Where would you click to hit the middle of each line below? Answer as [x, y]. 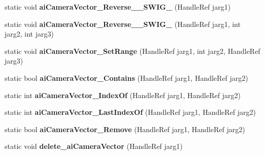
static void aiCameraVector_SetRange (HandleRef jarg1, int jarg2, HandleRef [132, 51]
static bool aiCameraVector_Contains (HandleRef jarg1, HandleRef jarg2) [126, 77]
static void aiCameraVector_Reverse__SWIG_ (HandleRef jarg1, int [123, 24]
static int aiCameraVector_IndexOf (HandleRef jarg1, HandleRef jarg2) [123, 95]
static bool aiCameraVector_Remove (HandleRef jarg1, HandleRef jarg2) [125, 129]
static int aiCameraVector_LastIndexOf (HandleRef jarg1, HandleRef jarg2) [130, 112]
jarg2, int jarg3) [29, 34]
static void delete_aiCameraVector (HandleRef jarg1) [94, 146]
